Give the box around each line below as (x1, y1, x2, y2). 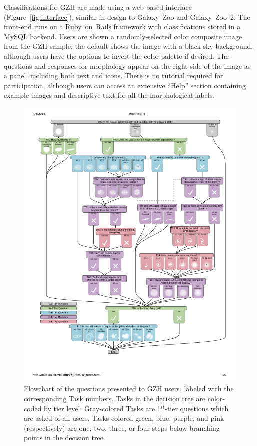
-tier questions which (165, 403, 229, 413)
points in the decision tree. (24, 432, 105, 443)
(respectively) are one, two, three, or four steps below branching (24, 422, 220, 433)
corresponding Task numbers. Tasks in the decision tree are (24, 393, 206, 404)
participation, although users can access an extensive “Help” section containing (4, 80, 246, 90)
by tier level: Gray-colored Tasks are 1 (44, 403, 161, 413)
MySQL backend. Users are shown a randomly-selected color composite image (4, 31, 242, 41)
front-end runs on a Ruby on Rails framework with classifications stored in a (4, 21, 241, 32)
